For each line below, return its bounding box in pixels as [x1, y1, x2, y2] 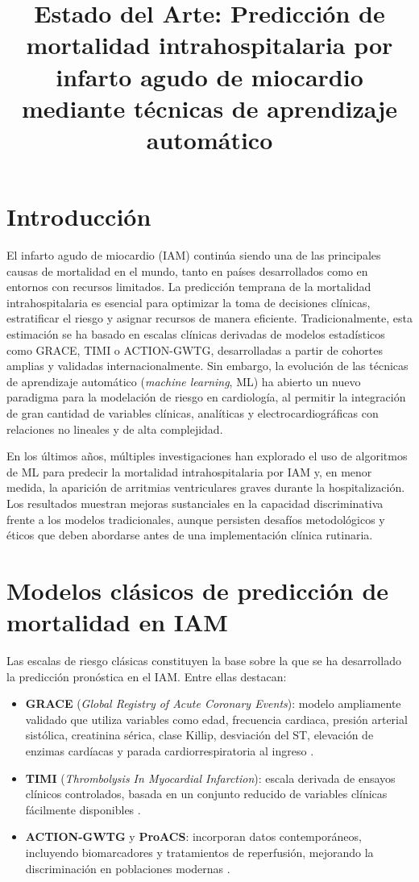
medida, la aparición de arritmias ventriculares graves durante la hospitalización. [6, 479, 405, 496]
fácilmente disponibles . [25, 801, 141, 818]
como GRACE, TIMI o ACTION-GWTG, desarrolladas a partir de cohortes [6, 341, 383, 358]
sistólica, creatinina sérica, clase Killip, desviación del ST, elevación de [25, 726, 374, 743]
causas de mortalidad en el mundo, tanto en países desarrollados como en [6, 262, 368, 279]
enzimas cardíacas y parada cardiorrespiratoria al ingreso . [25, 743, 314, 759]
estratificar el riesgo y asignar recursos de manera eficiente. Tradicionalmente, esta [6, 310, 413, 327]
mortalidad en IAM [6, 605, 228, 639]
